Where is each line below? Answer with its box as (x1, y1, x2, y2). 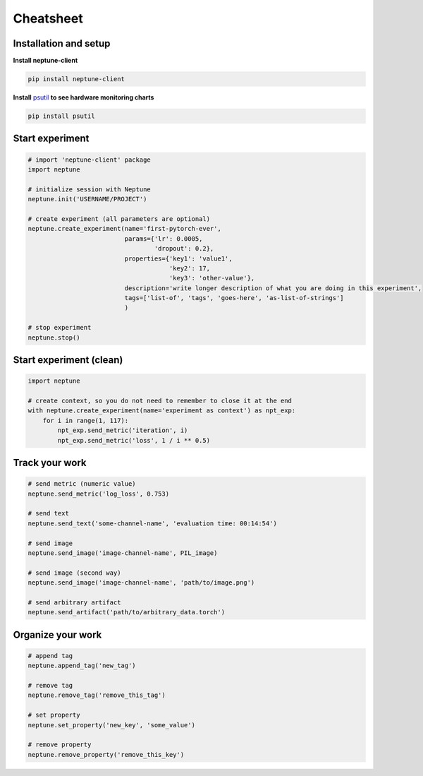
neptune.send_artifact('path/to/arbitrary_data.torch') (27, 608, 226, 616)
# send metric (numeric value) (27, 480, 137, 488)
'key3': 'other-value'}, (168, 274, 255, 282)
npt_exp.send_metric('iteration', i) (57, 426, 188, 434)
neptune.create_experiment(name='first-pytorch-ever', (27, 225, 221, 233)
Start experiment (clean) (13, 354, 123, 366)
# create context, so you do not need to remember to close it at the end (27, 397, 293, 405)
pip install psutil (27, 112, 95, 120)
